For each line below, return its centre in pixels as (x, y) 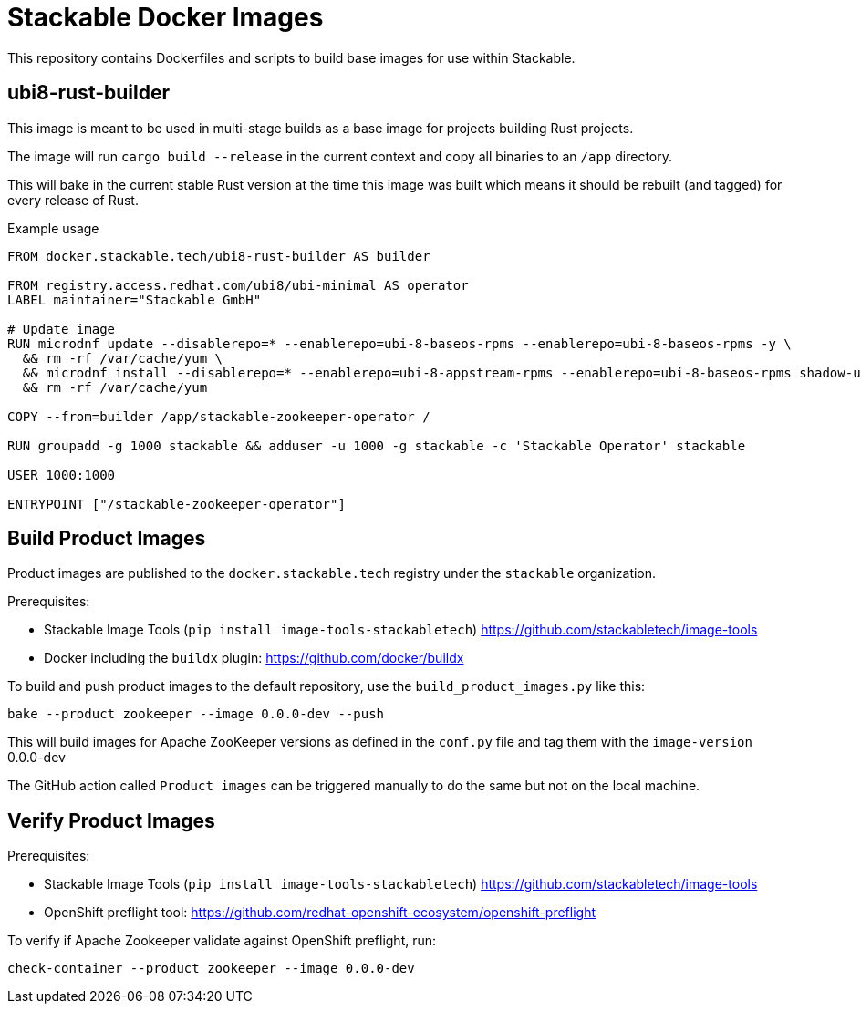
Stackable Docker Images (166, 17)
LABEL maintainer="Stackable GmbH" (135, 299)
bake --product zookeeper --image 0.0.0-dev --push (196, 714)
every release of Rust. (73, 200)
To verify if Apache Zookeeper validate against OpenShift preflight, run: (222, 941)
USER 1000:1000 (62, 475)
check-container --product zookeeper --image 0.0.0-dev (211, 969)
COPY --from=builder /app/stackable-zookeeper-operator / (219, 416)
